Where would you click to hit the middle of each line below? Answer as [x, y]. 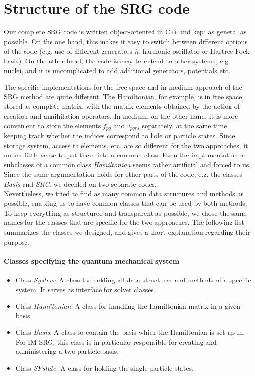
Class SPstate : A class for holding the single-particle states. [104, 368]
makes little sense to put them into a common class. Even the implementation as [125, 155]
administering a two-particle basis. [67, 351]
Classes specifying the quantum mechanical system [92, 261]
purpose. [17, 241]
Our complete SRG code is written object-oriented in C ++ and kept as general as [125, 32]
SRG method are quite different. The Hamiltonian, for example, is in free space [123, 96]
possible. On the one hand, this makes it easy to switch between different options [126, 41]
